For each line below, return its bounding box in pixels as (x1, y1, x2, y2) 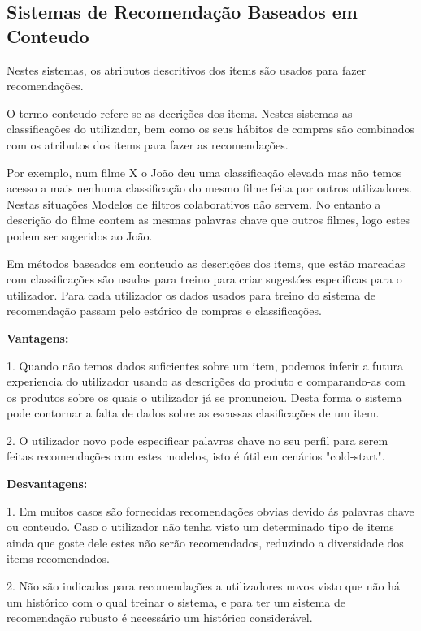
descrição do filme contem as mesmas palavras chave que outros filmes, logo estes (7, 211, 410, 228)
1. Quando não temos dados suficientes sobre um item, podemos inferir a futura (7, 357, 403, 374)
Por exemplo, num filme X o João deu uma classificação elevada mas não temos (7, 163, 402, 180)
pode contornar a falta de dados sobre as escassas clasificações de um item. (7, 404, 380, 421)
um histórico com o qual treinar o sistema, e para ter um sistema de (7, 593, 346, 610)
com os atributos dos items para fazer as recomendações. (7, 136, 289, 153)
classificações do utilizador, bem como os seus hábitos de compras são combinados (7, 120, 415, 137)
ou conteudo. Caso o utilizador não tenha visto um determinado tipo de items (7, 518, 394, 535)
